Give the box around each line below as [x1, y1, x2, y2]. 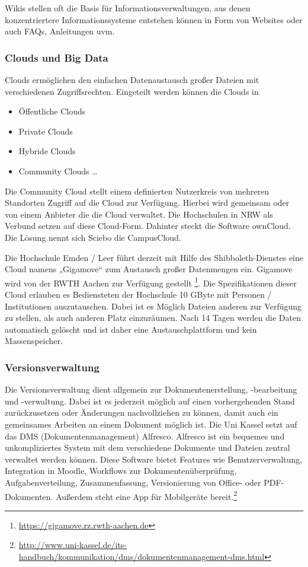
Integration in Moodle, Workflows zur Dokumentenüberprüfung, [5, 464, 237, 477]
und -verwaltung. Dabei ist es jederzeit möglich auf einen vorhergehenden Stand [5, 394, 295, 407]
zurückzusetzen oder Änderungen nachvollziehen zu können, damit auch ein [5, 406, 278, 419]
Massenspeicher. [5, 335, 63, 347]
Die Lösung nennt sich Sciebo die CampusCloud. [5, 231, 181, 243]
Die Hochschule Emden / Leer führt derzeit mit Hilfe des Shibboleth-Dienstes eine [5, 251, 304, 263]
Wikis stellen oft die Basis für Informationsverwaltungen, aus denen [5, 2, 251, 14]
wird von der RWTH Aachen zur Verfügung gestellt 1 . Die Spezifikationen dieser [5, 275, 297, 289]
